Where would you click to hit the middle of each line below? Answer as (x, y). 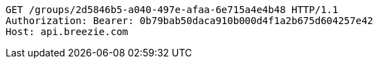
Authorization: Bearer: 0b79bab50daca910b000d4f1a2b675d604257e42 (190, 21)
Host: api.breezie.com (67, 32)
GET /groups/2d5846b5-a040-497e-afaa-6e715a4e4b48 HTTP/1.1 (172, 10)
